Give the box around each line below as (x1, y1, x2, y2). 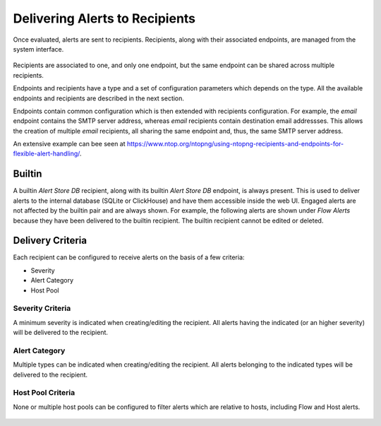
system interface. (13, 45, 64, 53)
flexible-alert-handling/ (13, 149, 80, 158)
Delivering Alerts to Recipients (13, 11, 196, 26)
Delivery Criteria (13, 235, 87, 247)
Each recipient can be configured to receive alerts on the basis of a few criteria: (13, 253, 245, 261)
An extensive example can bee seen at (13, 140, 126, 148)
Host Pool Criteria (13, 388, 75, 398)
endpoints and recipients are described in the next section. (13, 94, 185, 102)
